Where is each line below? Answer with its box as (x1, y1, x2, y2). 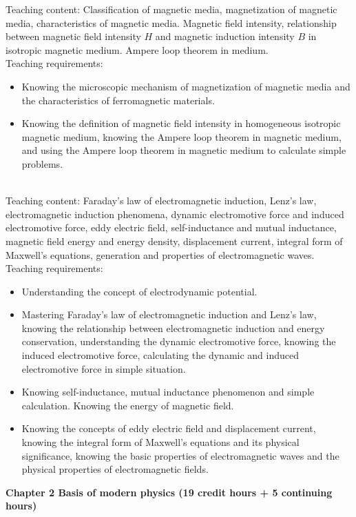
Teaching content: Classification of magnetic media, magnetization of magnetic (6, 2, 337, 16)
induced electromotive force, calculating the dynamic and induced (21, 348, 300, 362)
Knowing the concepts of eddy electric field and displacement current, (21, 421, 316, 436)
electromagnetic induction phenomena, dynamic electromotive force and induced (6, 206, 344, 221)
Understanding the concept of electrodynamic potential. (21, 284, 258, 298)
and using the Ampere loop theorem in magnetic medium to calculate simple (21, 143, 346, 157)
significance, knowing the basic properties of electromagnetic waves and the (21, 448, 339, 462)
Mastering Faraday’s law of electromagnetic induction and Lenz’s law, (21, 307, 317, 322)
